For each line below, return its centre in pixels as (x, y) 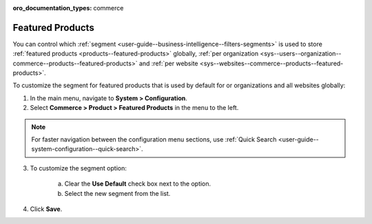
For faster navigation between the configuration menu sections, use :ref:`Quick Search (154, 139)
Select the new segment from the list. (117, 193)
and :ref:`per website (169, 63)
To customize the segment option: (79, 168)
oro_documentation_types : (52, 8)
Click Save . (46, 209)
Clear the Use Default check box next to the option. (138, 184)
